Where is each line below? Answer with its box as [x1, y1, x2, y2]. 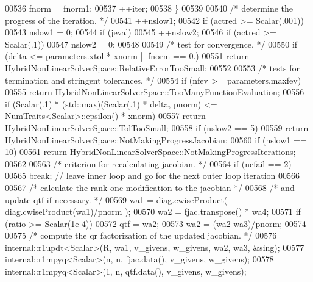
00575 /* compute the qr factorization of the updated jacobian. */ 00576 [5, 229, 277, 242]
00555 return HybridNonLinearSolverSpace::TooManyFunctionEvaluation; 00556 [5, 85, 304, 98]
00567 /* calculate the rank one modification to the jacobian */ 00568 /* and [5, 181, 295, 193]
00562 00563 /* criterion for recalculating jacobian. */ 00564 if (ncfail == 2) [5, 157, 292, 170]
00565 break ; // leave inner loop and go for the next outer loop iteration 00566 [5, 169, 300, 182]
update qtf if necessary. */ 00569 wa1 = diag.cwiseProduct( [5, 193, 228, 206]
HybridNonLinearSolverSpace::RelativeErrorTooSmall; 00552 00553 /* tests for [5, 61, 300, 74]
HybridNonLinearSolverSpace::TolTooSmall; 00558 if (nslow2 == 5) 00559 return [5, 121, 309, 134]
